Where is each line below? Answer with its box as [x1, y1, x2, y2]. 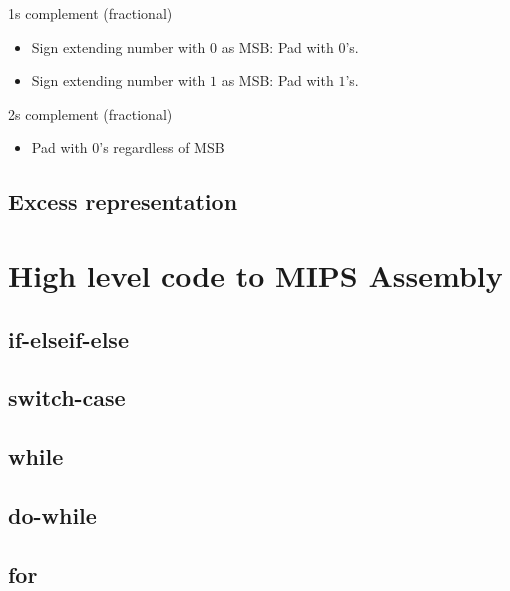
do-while [8, 499, 97, 530]
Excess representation [8, 186, 238, 217]
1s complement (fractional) [8, 3, 173, 23]
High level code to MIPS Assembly [8, 254, 503, 295]
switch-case [8, 382, 126, 413]
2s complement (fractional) [8, 103, 173, 124]
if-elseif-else [8, 323, 129, 354]
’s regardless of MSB [99, 137, 225, 158]
